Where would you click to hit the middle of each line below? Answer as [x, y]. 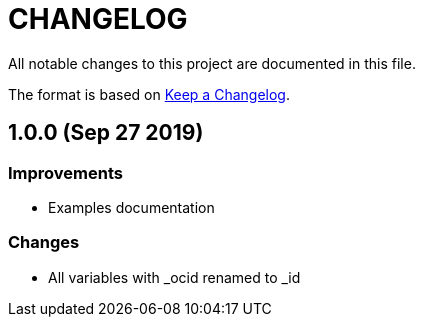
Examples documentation [131, 207]
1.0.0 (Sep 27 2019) [106, 133]
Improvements [65, 172]
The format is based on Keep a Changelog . [149, 94]
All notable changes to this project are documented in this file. [212, 63]
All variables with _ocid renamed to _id [174, 277]
